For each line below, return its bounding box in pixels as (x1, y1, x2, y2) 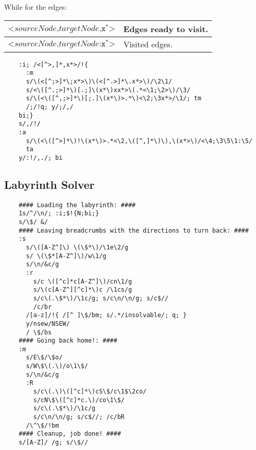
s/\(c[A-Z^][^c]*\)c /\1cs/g (33, 286, 132, 294)
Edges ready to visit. (123, 22, 209, 35)
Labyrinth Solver (4, 176, 95, 192)
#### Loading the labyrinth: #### (18, 201, 136, 209)
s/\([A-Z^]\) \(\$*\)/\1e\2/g (25, 243, 129, 251)
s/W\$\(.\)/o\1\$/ (25, 362, 88, 370)
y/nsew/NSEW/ (25, 320, 70, 327)
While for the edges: (4, 2, 67, 12)
